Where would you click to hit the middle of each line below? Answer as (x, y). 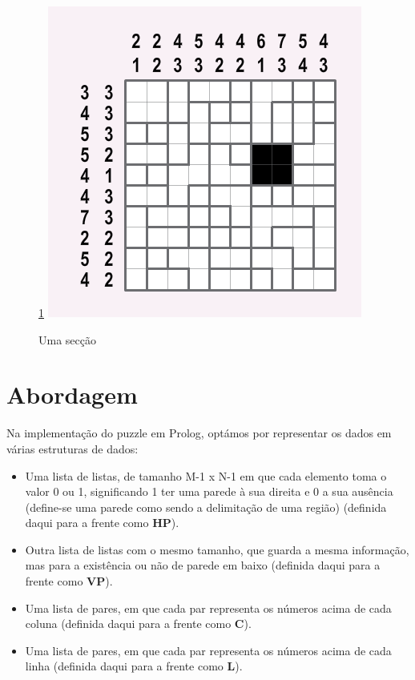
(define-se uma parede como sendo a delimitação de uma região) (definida (206, 507)
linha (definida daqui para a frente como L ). (134, 666)
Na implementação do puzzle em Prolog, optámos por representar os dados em (199, 433)
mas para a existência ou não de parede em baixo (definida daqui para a (203, 565)
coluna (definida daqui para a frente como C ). (138, 624)
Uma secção (67, 339)
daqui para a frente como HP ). (102, 523)
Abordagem (72, 394)
